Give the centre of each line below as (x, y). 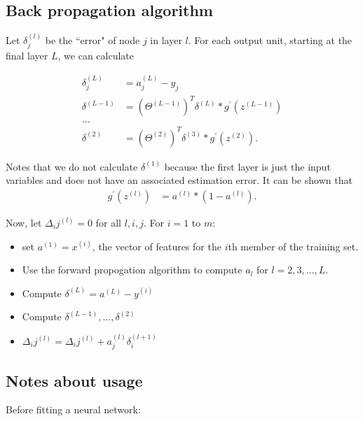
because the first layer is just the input (247, 166)
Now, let (24, 222)
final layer (27, 56)
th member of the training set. (293, 246)
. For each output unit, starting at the (270, 40)
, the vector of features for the (157, 246)
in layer (166, 40)
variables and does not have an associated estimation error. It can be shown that (179, 180)
